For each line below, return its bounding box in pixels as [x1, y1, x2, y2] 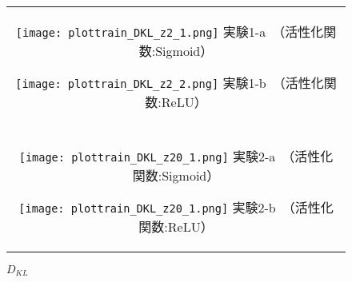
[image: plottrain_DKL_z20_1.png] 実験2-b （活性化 [18, 198, 334, 216]
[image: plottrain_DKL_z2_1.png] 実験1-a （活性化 [15, 22, 324, 41]
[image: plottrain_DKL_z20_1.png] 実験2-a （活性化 [18, 147, 334, 165]
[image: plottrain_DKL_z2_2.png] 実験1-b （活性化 [15, 73, 324, 92]
